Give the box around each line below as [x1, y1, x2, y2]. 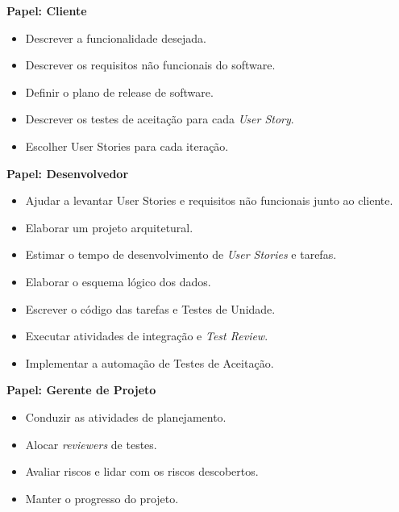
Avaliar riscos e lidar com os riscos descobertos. [25, 463, 259, 480]
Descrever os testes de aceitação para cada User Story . [25, 110, 294, 127]
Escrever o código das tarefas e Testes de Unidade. [25, 300, 276, 317]
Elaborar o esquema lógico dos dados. [25, 273, 211, 289]
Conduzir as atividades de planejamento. [25, 408, 227, 425]
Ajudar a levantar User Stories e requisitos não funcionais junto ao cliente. [25, 192, 393, 209]
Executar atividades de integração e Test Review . [25, 327, 268, 344]
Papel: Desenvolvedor [6, 164, 129, 181]
